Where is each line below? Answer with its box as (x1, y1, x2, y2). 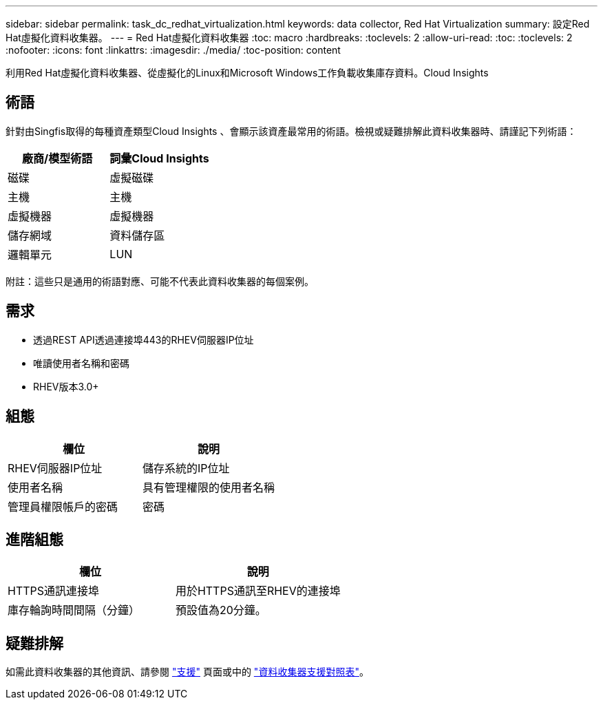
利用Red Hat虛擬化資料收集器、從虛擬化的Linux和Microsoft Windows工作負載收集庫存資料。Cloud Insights (6, 67, 489, 78)
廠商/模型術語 (22, 151, 93, 165)
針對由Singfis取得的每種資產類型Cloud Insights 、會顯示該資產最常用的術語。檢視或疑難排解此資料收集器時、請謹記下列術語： (6, 125, 577, 137)
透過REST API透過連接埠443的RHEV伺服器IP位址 (33, 333, 254, 346)
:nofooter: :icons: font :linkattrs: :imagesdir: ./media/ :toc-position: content (6, 44, 341, 56)
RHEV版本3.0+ (33, 380, 99, 392)
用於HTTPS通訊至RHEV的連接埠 (175, 584, 341, 598)
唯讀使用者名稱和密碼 (33, 357, 129, 369)
